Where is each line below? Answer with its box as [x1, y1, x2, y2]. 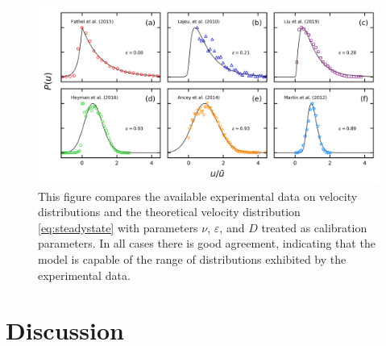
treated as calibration [261, 219, 367, 236]
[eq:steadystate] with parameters [38, 219, 198, 236]
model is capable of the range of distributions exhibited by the [38, 251, 347, 268]
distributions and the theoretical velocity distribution [38, 203, 301, 220]
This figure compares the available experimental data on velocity [38, 187, 358, 204]
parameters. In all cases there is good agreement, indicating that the [38, 235, 376, 252]
